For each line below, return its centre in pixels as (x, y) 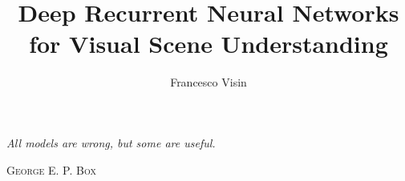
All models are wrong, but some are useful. (111, 142)
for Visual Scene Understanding (209, 44)
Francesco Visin (209, 82)
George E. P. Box (51, 169)
